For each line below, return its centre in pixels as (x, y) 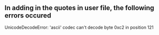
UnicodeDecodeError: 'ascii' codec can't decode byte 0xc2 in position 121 (79, 27)
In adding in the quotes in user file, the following (79, 8)
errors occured (28, 16)
